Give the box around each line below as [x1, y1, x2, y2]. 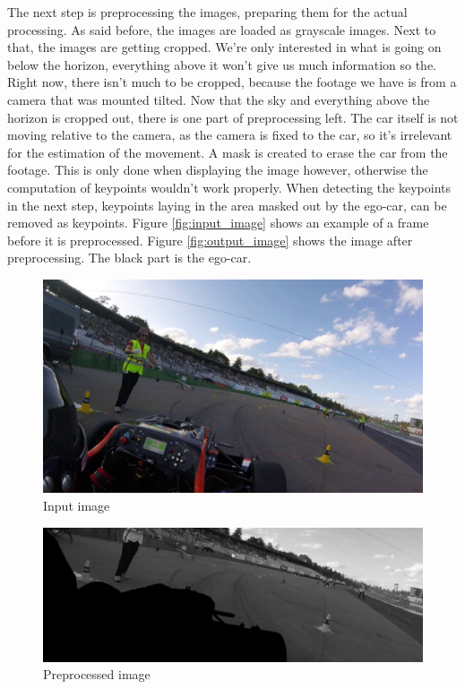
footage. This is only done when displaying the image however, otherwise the [7, 160, 428, 179]
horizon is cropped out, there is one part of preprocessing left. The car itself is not [7, 108, 459, 126]
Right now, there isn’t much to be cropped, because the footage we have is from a [7, 73, 457, 91]
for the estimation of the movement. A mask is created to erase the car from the [7, 142, 448, 161]
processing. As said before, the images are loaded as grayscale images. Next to [7, 20, 436, 39]
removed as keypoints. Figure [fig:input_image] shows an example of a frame [7, 213, 429, 232]
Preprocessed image [43, 665, 151, 684]
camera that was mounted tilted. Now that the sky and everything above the [7, 90, 430, 108]
